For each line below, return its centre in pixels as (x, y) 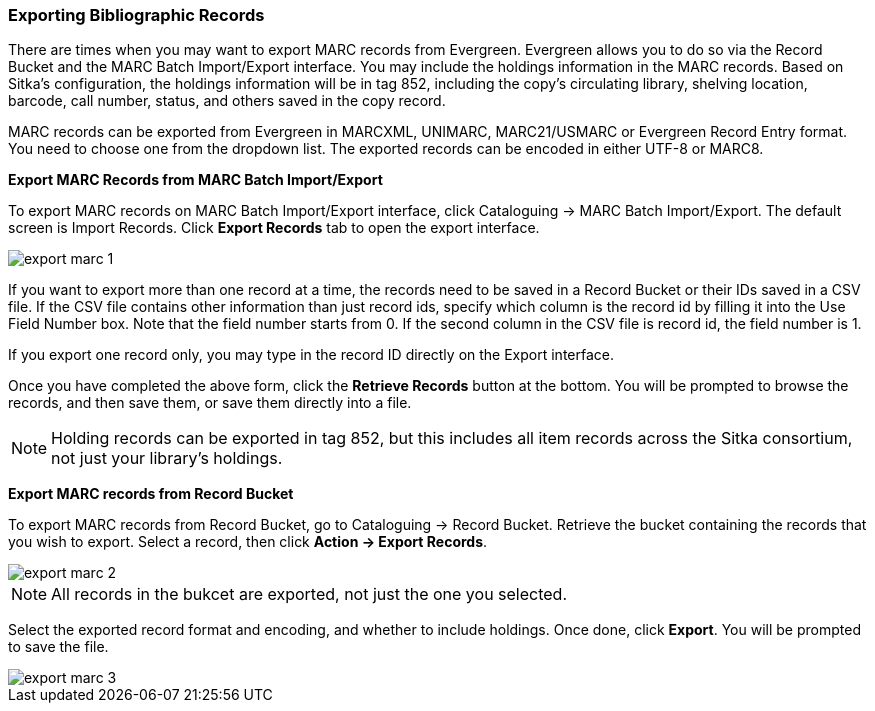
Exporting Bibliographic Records (136, 15)
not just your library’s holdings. (167, 458)
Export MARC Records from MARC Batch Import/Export (195, 180)
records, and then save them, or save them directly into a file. (210, 403)
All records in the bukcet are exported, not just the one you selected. (309, 594)
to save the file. (58, 647)
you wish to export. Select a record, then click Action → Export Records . (248, 542)
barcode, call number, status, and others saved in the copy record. (227, 101)
